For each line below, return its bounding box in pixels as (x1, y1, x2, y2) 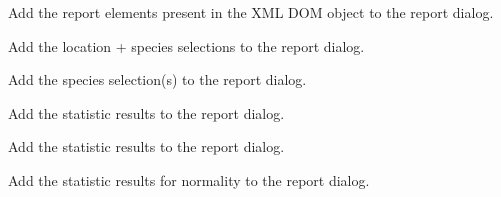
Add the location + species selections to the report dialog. (8, 35, 365, 56)
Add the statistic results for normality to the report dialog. (8, 169, 370, 190)
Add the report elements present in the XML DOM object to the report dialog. (8, 2, 494, 22)
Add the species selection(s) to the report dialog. (8, 69, 307, 90)
